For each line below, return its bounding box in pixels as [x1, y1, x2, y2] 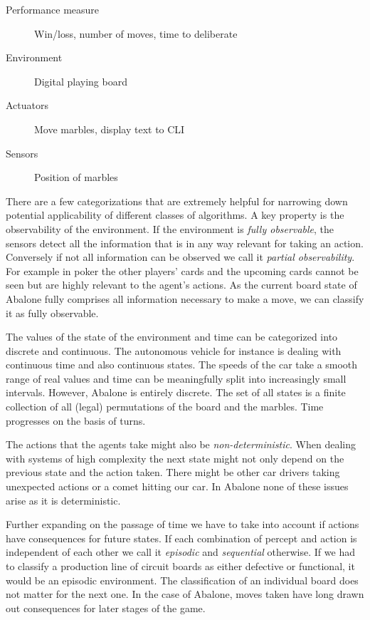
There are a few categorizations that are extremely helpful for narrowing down [6, 193, 348, 208]
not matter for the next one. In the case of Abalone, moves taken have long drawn [6, 587, 364, 601]
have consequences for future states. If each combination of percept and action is [6, 530, 357, 545]
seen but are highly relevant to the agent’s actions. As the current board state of [6, 277, 357, 292]
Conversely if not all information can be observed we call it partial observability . [6, 249, 355, 264]
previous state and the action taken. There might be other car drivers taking [6, 465, 340, 480]
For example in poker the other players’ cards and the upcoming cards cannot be [6, 263, 359, 278]
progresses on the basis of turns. [6, 413, 146, 428]
